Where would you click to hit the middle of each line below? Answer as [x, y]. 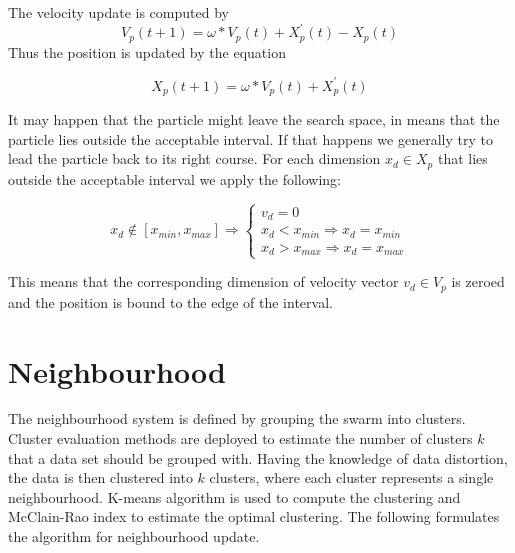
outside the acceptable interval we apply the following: [175, 178]
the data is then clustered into [100, 477]
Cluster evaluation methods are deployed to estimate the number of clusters [240, 438]
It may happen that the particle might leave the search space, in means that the [254, 119]
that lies [462, 158]
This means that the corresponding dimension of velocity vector [203, 281]
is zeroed [478, 281]
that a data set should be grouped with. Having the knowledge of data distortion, [258, 457]
